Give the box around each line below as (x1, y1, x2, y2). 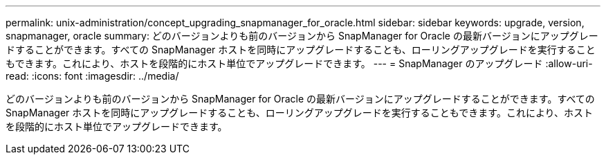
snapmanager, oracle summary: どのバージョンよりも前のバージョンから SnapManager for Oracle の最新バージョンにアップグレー (6, 30, 598, 42)
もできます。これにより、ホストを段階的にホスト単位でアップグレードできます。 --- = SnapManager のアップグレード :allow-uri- (6, 57, 593, 69)
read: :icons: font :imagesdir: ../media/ (6, 70, 179, 82)
